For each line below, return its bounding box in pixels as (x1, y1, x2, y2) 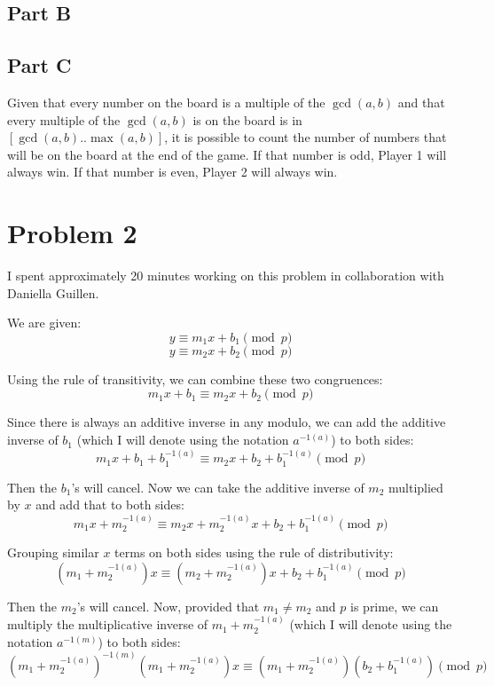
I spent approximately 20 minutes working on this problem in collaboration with (7, 266, 444, 285)
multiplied (388, 477, 443, 496)
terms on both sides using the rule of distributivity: (114, 543, 394, 562)
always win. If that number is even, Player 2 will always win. (7, 162, 338, 181)
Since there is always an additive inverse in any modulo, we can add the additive (7, 413, 446, 431)
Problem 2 (7, 215, 137, 251)
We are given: (7, 313, 82, 332)
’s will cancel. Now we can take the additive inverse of (71, 477, 365, 496)
